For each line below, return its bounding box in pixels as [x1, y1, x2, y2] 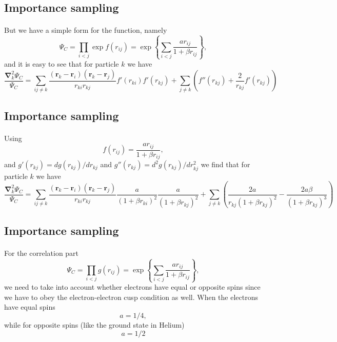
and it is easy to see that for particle [4, 58, 119, 69]
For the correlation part [4, 248, 79, 258]
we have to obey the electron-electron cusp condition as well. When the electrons [4, 291, 258, 302]
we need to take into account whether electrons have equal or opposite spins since [4, 281, 261, 292]
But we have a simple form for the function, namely [4, 25, 167, 35]
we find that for [201, 159, 250, 170]
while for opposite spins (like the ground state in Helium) [4, 319, 185, 330]
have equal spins [4, 301, 55, 312]
